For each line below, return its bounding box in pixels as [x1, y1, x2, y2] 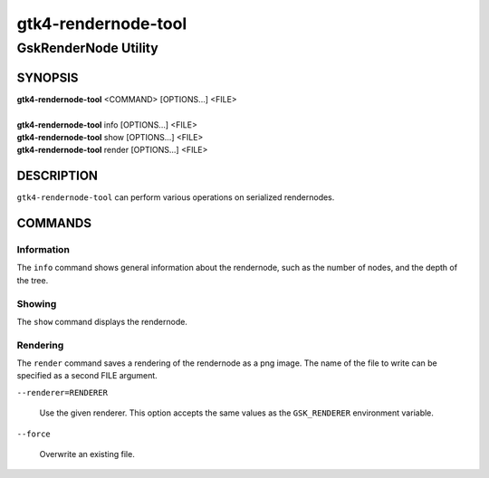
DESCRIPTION [16, 168, 99, 184]
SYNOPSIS [16, 70, 79, 85]
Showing [16, 297, 57, 310]
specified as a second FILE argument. [16, 370, 158, 381]
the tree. [16, 274, 49, 285]
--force [16, 428, 52, 439]
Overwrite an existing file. [39, 448, 135, 459]
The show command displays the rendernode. [16, 316, 187, 327]
